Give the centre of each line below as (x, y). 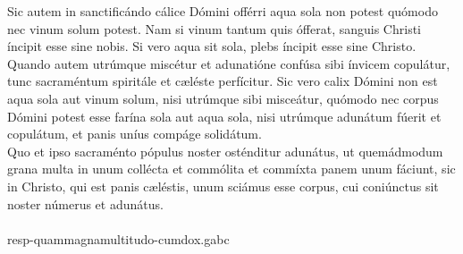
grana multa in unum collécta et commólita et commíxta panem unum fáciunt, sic (231, 169)
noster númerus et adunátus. (85, 203)
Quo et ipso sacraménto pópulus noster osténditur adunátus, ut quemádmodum (225, 151)
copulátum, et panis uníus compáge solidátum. (135, 134)
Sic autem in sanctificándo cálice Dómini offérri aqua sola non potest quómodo (223, 11)
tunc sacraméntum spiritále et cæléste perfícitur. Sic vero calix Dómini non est (223, 81)
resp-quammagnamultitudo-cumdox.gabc (118, 238)
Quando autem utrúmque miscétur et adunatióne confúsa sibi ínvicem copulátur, (229, 63)
